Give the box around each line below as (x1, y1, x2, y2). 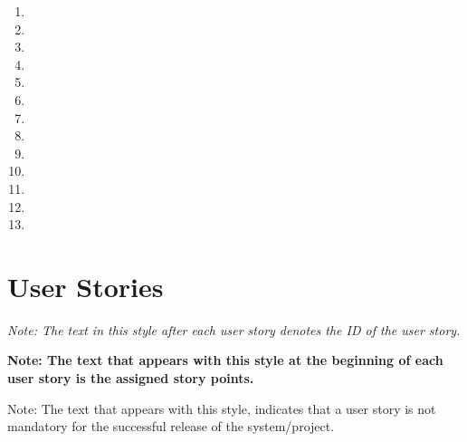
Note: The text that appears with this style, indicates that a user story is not (7, 399, 436, 418)
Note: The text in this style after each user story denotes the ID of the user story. (7, 320, 461, 339)
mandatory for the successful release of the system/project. (7, 417, 335, 436)
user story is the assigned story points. (7, 369, 254, 388)
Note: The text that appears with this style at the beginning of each (7, 351, 443, 370)
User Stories (7, 267, 164, 304)
